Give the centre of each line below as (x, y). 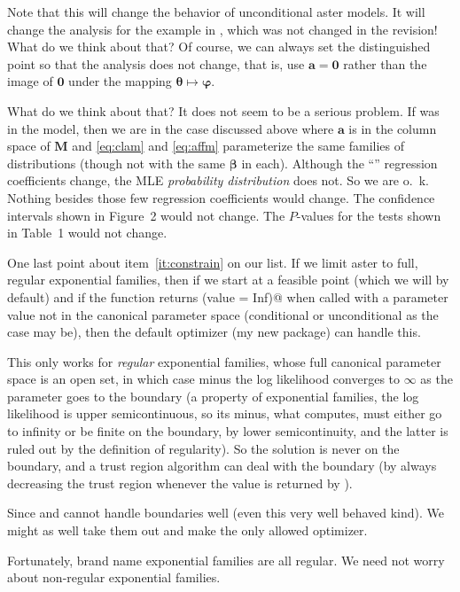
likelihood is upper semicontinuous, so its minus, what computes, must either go (225, 413)
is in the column (393, 128)
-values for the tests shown (369, 215)
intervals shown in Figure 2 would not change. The (146, 215)
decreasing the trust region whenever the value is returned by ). (180, 483)
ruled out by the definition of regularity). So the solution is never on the (203, 448)
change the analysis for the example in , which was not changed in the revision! (222, 29)
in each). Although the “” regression (339, 163)
